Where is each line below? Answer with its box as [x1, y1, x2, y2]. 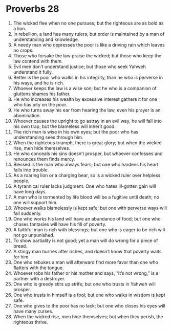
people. [13, 178, 30, 184]
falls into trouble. [13, 167, 49, 173]
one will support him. [13, 199, 58, 205]
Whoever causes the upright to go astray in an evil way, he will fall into [13, 118, 162, 124]
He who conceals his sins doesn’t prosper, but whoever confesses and [13, 150, 163, 157]
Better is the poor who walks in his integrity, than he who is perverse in [13, 74, 163, 80]
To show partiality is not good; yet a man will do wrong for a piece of [13, 237, 158, 244]
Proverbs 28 [6, 3, 59, 15]
